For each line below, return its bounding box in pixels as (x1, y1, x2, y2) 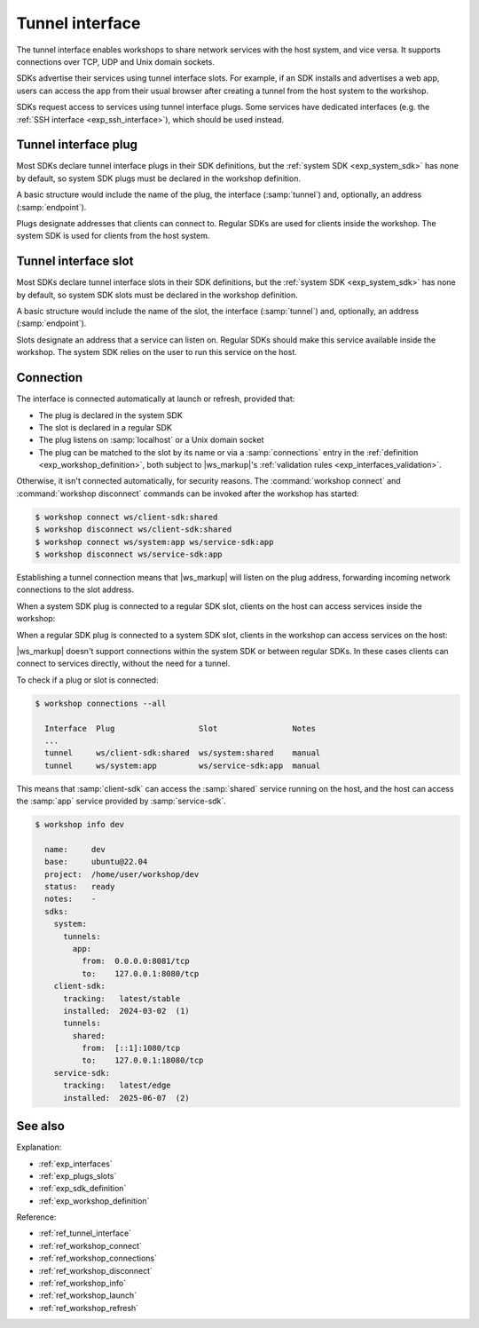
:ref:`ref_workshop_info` (38, 1278, 127, 1289)
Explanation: (16, 1142, 62, 1153)
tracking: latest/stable (63, 993, 181, 1003)
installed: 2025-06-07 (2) (63, 1093, 190, 1103)
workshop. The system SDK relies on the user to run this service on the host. (16, 347, 297, 358)
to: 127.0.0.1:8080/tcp (81, 968, 200, 978)
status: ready (44, 881, 115, 891)
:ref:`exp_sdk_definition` (38, 1183, 127, 1194)
